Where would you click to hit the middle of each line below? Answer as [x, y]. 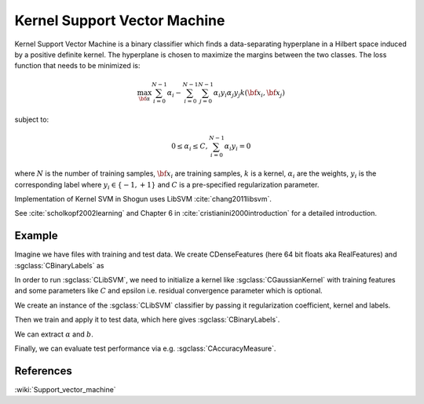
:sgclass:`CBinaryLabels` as [59, 265]
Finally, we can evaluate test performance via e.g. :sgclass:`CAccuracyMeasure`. [145, 348]
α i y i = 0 [238, 147]
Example [36, 236]
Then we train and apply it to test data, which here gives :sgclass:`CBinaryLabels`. [147, 320]
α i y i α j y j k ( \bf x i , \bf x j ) [249, 93]
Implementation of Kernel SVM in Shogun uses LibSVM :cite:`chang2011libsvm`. [143, 198]
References [43, 371]
